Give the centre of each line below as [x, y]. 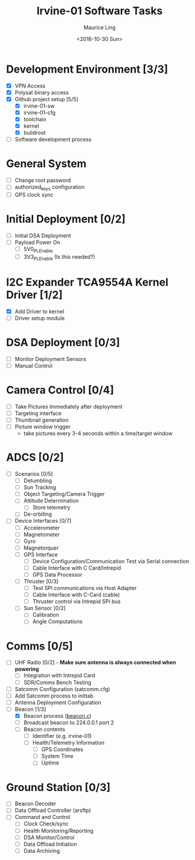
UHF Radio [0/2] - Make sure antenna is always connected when [95, 663]
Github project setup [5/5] [47, 99]
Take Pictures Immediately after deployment [68, 406]
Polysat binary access [42, 92]
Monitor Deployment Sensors [50, 359]
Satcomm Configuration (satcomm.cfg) [63, 689]
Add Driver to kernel [39, 311]
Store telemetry [51, 507]
